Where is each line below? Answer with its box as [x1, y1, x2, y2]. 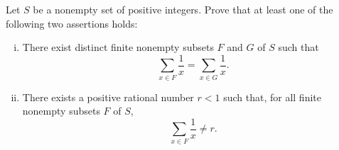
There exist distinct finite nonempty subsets [22, 40, 214, 54]
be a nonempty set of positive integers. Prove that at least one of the [33, 2, 333, 16]
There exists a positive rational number [22, 89, 194, 104]
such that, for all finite [223, 89, 321, 104]
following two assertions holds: [6, 16, 138, 30]
